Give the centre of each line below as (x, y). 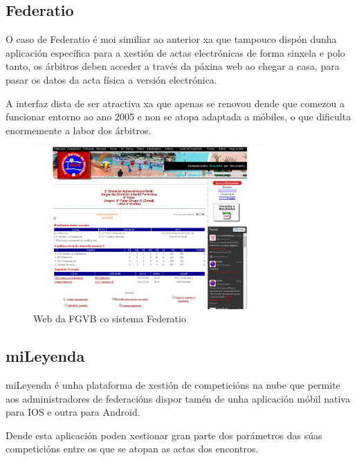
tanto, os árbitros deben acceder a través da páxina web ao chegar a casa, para (173, 66)
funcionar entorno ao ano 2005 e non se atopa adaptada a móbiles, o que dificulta (178, 117)
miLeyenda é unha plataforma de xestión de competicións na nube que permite (173, 384)
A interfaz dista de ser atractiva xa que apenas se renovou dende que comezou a (175, 103)
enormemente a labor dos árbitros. (79, 130)
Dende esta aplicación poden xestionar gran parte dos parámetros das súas (164, 435)
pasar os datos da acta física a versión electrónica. (111, 79)
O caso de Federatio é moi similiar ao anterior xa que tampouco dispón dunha (171, 39)
